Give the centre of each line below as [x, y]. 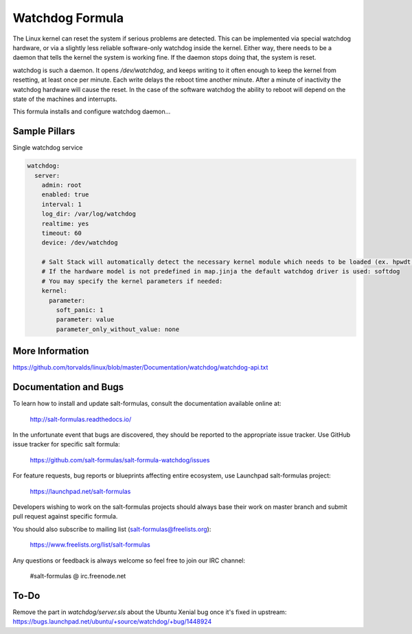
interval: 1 [62, 204]
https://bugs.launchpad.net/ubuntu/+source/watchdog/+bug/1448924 [112, 622]
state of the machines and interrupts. [65, 99]
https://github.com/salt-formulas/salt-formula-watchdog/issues [120, 460]
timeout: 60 [62, 233]
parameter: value [85, 320]
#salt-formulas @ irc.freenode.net [78, 576]
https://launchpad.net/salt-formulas [80, 491]
